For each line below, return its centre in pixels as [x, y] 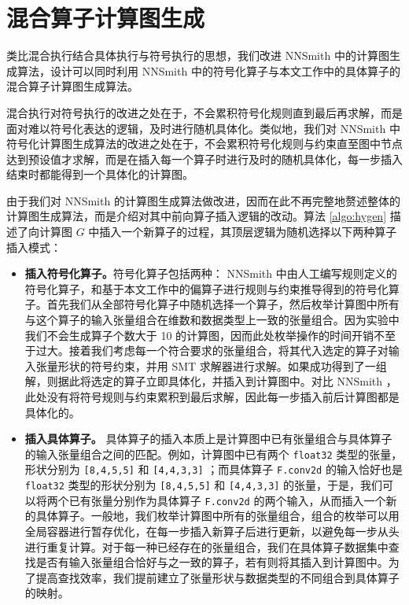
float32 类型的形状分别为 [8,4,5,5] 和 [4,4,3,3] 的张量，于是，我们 [204, 485]
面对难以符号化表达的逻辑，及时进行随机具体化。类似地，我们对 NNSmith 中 [203, 128]
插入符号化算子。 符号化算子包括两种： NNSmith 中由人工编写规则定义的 [211, 273]
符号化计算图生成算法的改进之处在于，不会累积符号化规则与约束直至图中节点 [204, 144]
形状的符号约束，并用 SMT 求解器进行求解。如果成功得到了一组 [222, 365]
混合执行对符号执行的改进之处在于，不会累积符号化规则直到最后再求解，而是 [204, 112]
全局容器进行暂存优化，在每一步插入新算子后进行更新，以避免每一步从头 [212, 531]
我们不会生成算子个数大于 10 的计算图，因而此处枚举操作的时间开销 [199, 335]
